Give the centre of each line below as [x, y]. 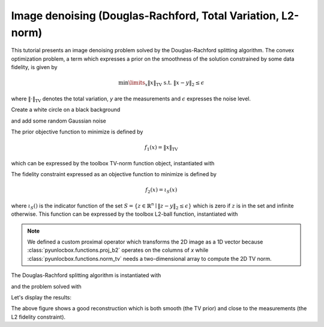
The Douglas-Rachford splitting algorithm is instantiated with [86, 275]
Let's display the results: [41, 298]
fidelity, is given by [34, 67]
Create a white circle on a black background [66, 110]
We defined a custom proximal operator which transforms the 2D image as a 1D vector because [145, 242]
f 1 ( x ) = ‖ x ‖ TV [161, 148]
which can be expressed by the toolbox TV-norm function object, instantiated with [113, 163]
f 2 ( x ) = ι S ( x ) [161, 191]
